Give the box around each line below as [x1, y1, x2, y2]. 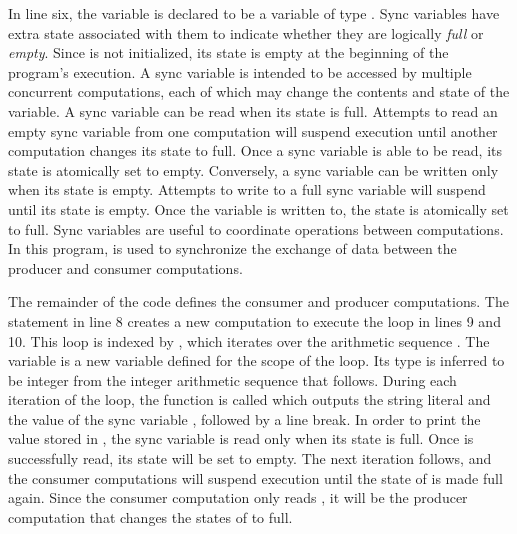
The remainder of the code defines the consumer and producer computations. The [8, 291, 509, 312]
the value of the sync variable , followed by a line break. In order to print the [8, 408, 481, 429]
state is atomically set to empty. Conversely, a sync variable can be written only [8, 159, 499, 180]
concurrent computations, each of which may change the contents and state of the [8, 81, 510, 102]
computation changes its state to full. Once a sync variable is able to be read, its [8, 140, 503, 161]
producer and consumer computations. [8, 257, 243, 278]
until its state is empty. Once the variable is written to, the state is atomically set [8, 198, 509, 219]
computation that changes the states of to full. [8, 506, 293, 527]
